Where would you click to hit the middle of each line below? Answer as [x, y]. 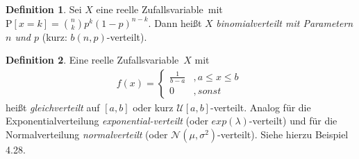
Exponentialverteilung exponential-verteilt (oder [107, 121]
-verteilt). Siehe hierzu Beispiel [283, 134]
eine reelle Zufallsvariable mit [159, 9]
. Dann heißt [175, 22]
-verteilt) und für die [293, 121]
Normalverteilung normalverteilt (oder [87, 134]
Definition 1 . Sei [44, 9]
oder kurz [153, 107]
